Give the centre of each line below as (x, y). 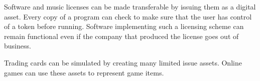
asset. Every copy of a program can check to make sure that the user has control (128, 16)
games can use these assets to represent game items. (84, 72)
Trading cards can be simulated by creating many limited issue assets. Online (123, 62)
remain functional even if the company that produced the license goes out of (121, 36)
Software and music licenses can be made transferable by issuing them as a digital (130, 6)
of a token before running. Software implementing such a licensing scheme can (124, 26)
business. (18, 46)
